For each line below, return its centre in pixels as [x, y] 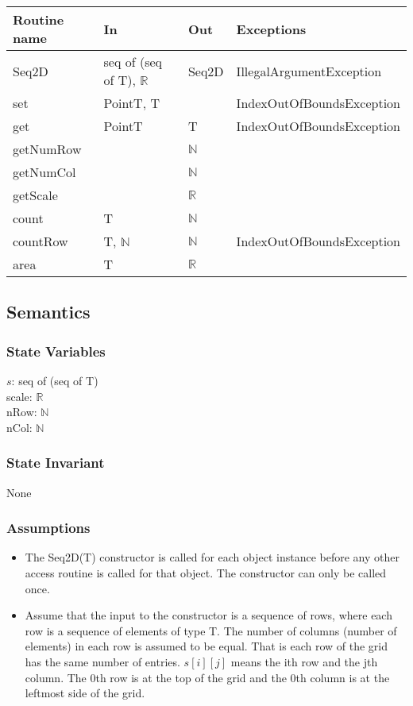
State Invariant [56, 463]
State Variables [56, 351]
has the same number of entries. [102, 661]
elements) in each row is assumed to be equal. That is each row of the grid [206, 646]
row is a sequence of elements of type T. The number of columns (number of [211, 630]
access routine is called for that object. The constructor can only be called [206, 573]
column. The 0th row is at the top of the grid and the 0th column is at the [207, 677]
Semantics [48, 312]
